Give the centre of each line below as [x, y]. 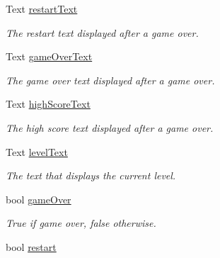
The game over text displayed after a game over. [110, 80]
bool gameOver [39, 199]
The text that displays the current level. [91, 175]
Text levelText [37, 151]
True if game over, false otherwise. [81, 223]
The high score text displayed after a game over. [110, 127]
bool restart [31, 246]
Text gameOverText [49, 56]
